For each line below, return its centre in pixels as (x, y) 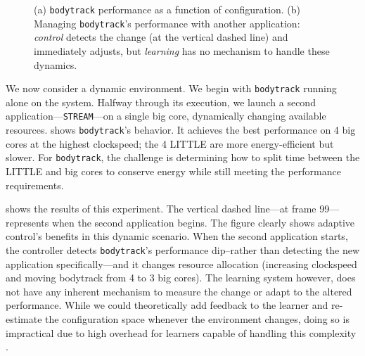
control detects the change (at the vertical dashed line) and (161, 37)
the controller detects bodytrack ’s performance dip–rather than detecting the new (183, 249)
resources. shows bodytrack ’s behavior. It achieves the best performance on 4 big (181, 129)
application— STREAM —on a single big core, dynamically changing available (166, 116)
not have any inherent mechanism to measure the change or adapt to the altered (179, 291)
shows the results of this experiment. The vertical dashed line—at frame (161, 209)
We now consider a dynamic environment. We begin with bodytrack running (171, 88)
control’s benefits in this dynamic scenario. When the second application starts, (177, 236)
